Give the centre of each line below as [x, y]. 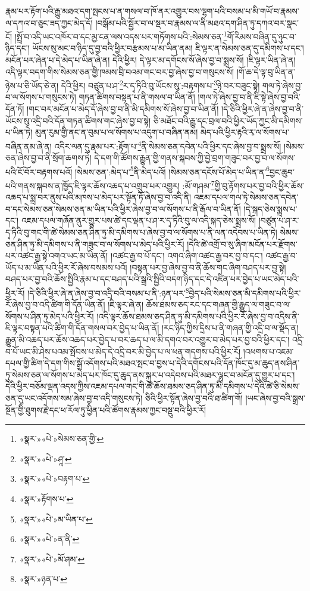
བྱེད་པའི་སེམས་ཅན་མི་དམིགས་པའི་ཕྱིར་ [245, 293]
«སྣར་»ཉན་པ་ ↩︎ [43, 579]
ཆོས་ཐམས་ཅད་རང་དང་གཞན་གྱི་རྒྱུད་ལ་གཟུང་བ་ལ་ [218, 304]
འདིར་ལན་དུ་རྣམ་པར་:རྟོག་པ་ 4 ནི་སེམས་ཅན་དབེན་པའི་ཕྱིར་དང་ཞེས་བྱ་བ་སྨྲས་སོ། [168, 145]
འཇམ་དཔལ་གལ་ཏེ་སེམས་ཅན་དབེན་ [246, 197]
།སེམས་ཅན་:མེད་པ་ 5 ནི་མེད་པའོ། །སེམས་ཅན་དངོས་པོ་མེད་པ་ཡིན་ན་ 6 [173, 171]
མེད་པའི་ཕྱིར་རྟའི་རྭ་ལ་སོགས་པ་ [245, 132]
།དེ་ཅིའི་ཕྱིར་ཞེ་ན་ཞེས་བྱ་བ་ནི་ [263, 109]
